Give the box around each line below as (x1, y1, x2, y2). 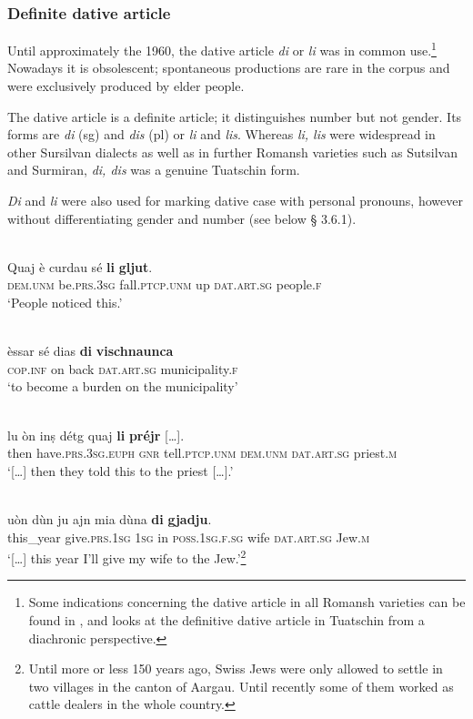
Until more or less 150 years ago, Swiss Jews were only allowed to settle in (28, 659, 443, 678)
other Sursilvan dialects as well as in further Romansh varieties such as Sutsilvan (7, 142, 458, 161)
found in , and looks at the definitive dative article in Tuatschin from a (28, 610, 425, 629)
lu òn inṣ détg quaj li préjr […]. (7, 425, 185, 444)
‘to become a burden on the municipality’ (7, 377, 238, 396)
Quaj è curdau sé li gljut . (7, 257, 153, 276)
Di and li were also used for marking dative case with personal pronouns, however (7, 191, 463, 210)
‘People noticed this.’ (7, 293, 123, 311)
